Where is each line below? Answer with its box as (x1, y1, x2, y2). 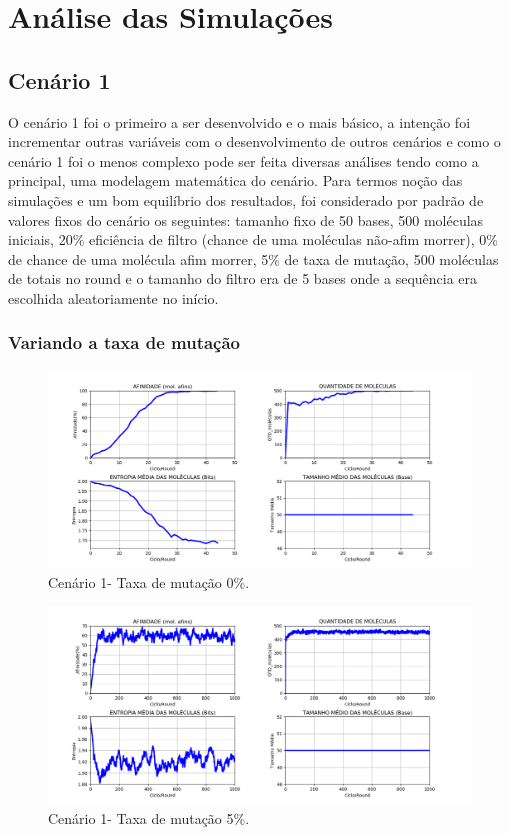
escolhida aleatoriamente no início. (8, 287, 219, 308)
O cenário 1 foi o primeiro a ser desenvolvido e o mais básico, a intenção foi (8, 111, 471, 132)
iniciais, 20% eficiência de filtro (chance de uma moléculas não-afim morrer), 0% (8, 229, 498, 250)
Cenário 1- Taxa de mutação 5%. (48, 807, 250, 828)
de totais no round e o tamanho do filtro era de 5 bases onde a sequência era (8, 268, 478, 289)
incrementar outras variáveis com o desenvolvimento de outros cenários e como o (8, 131, 501, 152)
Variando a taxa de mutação (8, 330, 241, 355)
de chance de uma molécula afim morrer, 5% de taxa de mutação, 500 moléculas (8, 248, 499, 269)
